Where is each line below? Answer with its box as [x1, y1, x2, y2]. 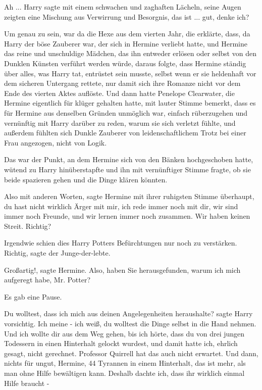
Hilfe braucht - [4, 377, 49, 388]
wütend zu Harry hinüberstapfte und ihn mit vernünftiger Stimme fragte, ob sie [4, 164, 251, 174]
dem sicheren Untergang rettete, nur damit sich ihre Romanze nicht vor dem [4, 78, 241, 88]
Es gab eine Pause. [4, 291, 62, 302]
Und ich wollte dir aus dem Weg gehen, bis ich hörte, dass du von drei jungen [4, 328, 245, 338]
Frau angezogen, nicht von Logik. [4, 137, 107, 148]
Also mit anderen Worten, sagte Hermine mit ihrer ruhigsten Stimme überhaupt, [4, 191, 254, 202]
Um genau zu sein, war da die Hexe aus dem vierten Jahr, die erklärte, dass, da [4, 28, 250, 39]
